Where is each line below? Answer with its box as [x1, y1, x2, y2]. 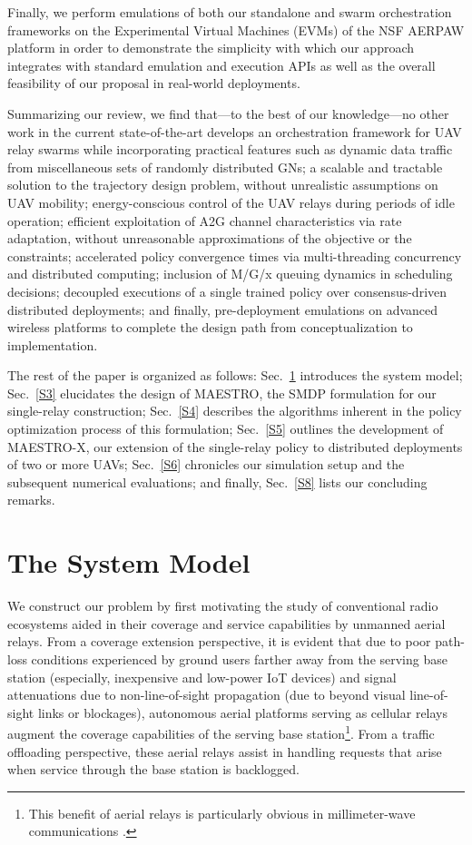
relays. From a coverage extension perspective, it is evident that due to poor [7, 632, 431, 651]
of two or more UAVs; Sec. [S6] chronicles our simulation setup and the [7, 455, 405, 474]
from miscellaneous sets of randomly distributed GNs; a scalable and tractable [7, 157, 443, 176]
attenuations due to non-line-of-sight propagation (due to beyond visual [7, 685, 406, 704]
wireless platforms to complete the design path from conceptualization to [7, 318, 413, 337]
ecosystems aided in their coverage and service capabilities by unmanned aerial [7, 614, 446, 633]
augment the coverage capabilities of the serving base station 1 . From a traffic [7, 722, 435, 742]
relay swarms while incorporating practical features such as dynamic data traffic [7, 140, 453, 159]
